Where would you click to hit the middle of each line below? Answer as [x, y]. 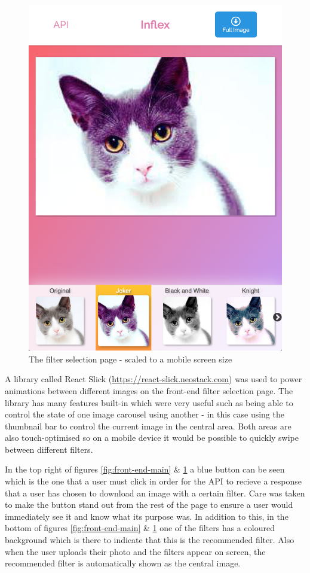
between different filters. [49, 449]
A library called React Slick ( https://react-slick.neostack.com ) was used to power [154, 379]
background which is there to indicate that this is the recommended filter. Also [150, 540]
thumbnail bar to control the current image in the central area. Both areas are [148, 426]
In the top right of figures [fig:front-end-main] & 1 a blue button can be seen [145, 469]
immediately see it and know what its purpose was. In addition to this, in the [147, 516]
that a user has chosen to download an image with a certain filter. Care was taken [155, 493]
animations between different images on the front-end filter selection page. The [149, 390]
